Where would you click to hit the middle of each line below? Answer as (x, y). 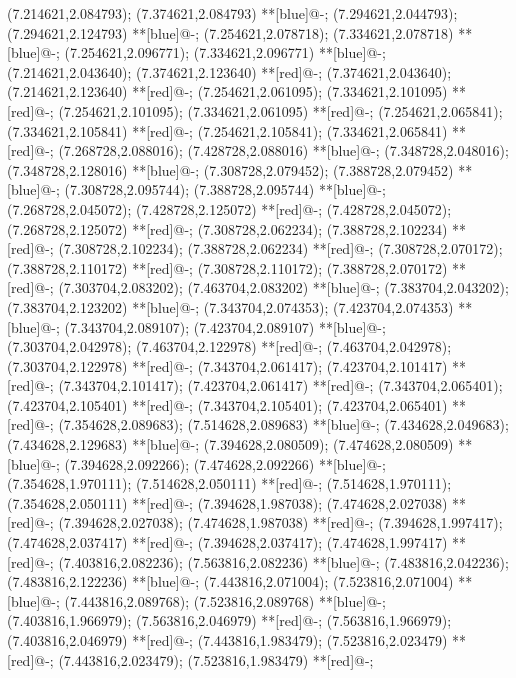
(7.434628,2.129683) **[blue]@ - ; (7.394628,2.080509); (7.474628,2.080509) (230, 444)
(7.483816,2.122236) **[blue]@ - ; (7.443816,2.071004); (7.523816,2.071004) (230, 581)
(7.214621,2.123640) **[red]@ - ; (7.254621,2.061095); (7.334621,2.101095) (227, 91)
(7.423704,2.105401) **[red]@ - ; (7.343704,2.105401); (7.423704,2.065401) (227, 404)
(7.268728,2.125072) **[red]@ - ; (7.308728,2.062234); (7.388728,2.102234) (227, 228)
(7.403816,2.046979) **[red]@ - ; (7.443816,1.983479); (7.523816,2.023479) (227, 640)
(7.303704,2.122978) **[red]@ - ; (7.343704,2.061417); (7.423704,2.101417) (227, 365)
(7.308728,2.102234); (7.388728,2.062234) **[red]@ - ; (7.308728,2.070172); (280, 248)
